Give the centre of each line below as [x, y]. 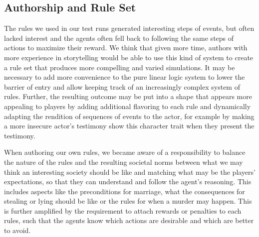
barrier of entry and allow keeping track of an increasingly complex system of [122, 86]
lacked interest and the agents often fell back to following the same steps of [119, 38]
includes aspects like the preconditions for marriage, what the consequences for [125, 191]
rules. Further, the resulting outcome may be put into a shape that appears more [128, 96]
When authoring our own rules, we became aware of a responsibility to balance [125, 152]
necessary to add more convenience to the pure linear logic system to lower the [125, 77]
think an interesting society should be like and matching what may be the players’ [130, 172]
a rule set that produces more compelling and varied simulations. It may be [120, 67]
